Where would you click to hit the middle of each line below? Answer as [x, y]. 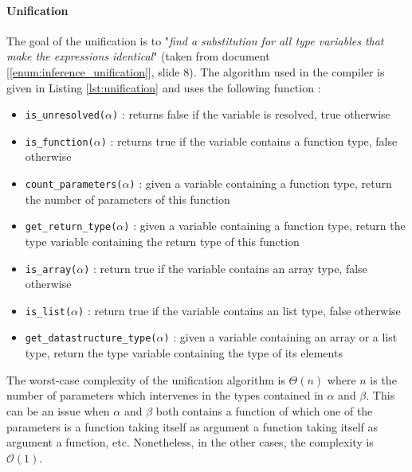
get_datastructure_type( [91, 339]
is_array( [51, 269]
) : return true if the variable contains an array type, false [226, 268]
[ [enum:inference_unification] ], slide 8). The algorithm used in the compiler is [196, 71]
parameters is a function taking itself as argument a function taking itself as [192, 426]
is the [383, 379]
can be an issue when [58, 410]
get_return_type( [71, 227]
